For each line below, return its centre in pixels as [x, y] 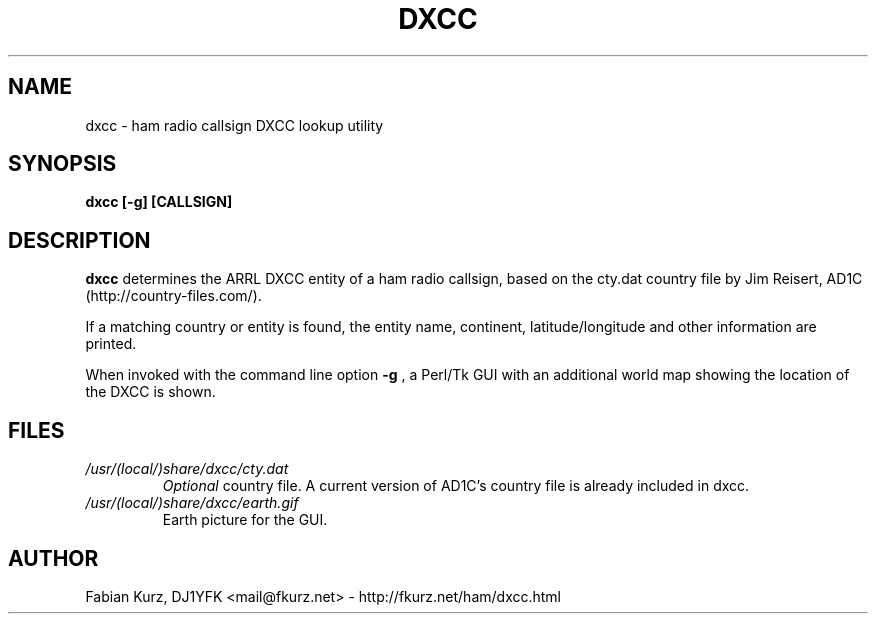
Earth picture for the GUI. [245, 520]
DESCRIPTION [79, 240]
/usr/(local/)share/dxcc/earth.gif [192, 503]
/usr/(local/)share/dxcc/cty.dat [187, 469]
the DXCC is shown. [150, 392]
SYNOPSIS [62, 164]
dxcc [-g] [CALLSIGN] [159, 202]
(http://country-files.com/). [173, 296]
